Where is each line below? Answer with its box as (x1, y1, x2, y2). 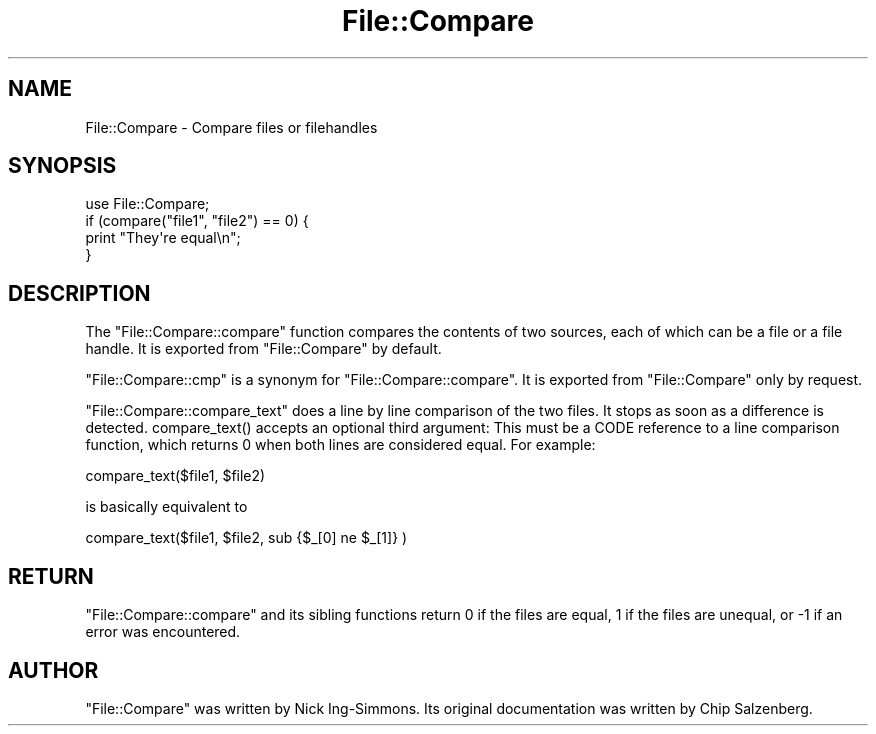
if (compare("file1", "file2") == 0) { (85, 212, 309, 230)
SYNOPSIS (8, 153, 117, 179)
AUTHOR (8, 657, 99, 683)
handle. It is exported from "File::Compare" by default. (85, 340, 442, 358)
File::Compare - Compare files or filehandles (85, 118, 378, 136)
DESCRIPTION (8, 280, 151, 306)
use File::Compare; (85, 195, 210, 213)
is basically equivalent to (85, 498, 248, 516)
